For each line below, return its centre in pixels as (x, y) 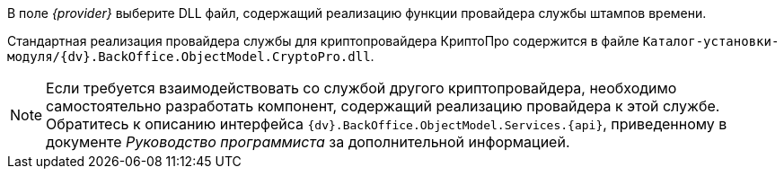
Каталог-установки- (711, 41)
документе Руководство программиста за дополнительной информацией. (308, 142)
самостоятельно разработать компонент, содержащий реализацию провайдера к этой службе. (383, 106)
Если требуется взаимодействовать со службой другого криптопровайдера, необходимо (361, 88)
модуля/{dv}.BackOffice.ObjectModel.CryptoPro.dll (189, 57)
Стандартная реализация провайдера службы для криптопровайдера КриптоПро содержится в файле (323, 41)
